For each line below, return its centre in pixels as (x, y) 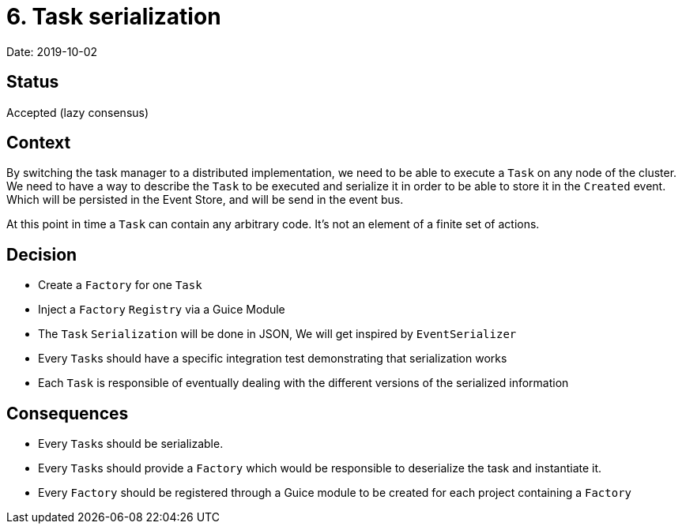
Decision (42, 254)
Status (33, 82)
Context (39, 143)
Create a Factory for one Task (120, 285)
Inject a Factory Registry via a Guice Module (162, 310)
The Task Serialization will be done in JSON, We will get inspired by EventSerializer (277, 334)
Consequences (68, 413)
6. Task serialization (114, 17)
